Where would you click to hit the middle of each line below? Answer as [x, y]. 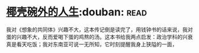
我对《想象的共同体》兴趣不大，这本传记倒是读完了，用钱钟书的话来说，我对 [99, 29]
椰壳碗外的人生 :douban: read [76, 12]
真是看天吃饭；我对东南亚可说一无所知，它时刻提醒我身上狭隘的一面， [92, 44]
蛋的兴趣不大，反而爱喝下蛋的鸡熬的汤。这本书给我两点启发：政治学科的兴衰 [99, 37]
